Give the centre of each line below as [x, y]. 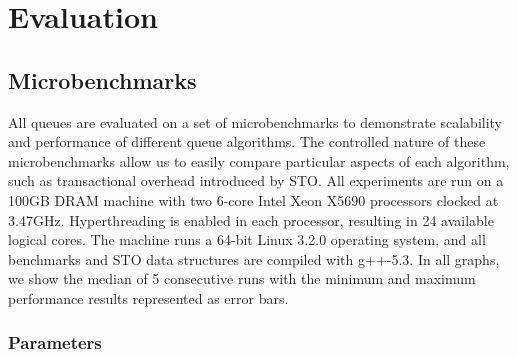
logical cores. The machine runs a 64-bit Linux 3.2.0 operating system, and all [247, 239]
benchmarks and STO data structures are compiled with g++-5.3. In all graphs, [254, 258]
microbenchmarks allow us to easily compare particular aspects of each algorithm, [259, 160]
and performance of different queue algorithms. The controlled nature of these [247, 141]
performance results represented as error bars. [148, 297]
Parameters [55, 342]
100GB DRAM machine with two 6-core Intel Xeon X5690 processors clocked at [253, 199]
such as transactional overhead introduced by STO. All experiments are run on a [256, 180]
